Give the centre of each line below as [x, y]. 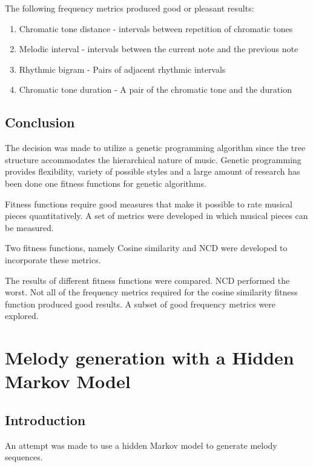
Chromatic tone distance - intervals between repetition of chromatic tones [156, 28]
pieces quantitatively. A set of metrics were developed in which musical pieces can [156, 216]
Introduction [45, 419]
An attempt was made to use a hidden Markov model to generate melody [141, 445]
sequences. [24, 457]
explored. [22, 316]
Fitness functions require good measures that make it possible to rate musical [149, 203]
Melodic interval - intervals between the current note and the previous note [159, 49]
